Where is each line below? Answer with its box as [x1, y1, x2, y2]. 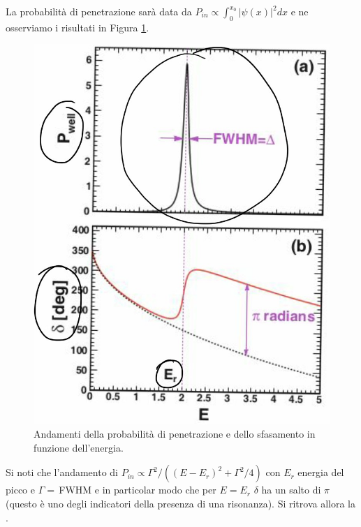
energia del [297, 465, 344, 480]
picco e [6, 482, 35, 497]
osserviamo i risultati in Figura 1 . [6, 20, 149, 34]
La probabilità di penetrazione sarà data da [6, 4, 192, 18]
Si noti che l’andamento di [6, 465, 119, 480]
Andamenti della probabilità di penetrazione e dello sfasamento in [34, 426, 316, 441]
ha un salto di [261, 482, 321, 497]
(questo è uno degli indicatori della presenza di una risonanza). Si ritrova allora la [6, 496, 356, 511]
